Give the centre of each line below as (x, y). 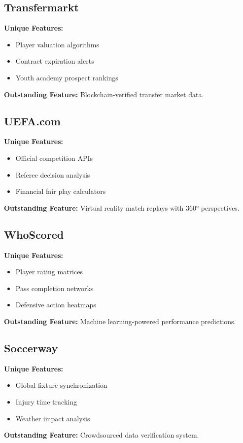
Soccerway (31, 348)
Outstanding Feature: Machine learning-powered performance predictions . (120, 321)
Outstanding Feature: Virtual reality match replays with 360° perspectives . (122, 207)
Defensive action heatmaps (56, 305)
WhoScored (34, 234)
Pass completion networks (54, 288)
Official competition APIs (54, 158)
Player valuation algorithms (57, 44)
